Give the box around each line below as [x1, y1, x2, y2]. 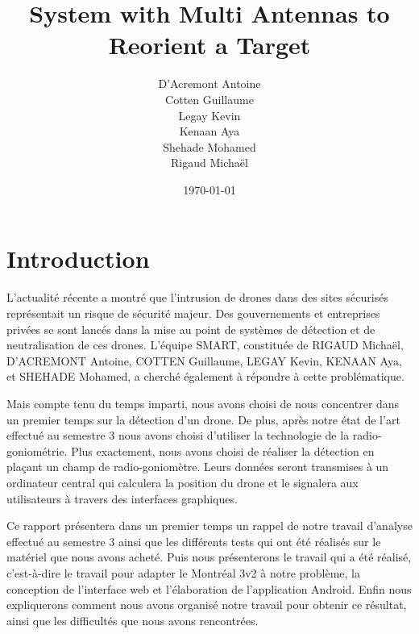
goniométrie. [6, 442, 68, 459]
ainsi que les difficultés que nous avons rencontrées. [6, 611, 259, 628]
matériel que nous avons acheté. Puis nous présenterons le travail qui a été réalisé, [6, 548, 412, 565]
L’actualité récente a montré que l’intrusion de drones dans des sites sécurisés [6, 289, 388, 306]
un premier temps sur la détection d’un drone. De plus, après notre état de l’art [6, 411, 400, 428]
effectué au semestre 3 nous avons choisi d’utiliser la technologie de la [6, 427, 350, 444]
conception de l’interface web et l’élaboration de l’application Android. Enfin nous [6, 580, 412, 597]
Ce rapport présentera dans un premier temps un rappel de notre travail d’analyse [6, 517, 413, 534]
